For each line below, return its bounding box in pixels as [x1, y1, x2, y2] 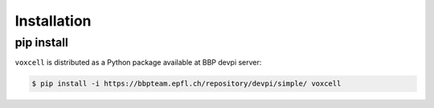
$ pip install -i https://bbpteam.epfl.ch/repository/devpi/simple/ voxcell [31, 79, 342, 88]
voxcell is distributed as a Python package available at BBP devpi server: [14, 58, 262, 67]
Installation [14, 12, 92, 30]
